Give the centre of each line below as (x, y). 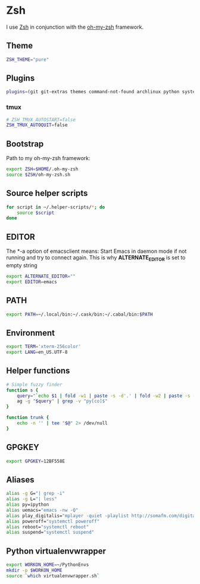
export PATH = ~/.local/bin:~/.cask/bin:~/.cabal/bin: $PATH (79, 314)
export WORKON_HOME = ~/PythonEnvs (48, 565)
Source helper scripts (47, 193)
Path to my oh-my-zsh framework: (48, 158)
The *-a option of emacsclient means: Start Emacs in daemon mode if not (96, 251)
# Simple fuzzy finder (34, 384)
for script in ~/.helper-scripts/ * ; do (56, 207)
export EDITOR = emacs (32, 282)
